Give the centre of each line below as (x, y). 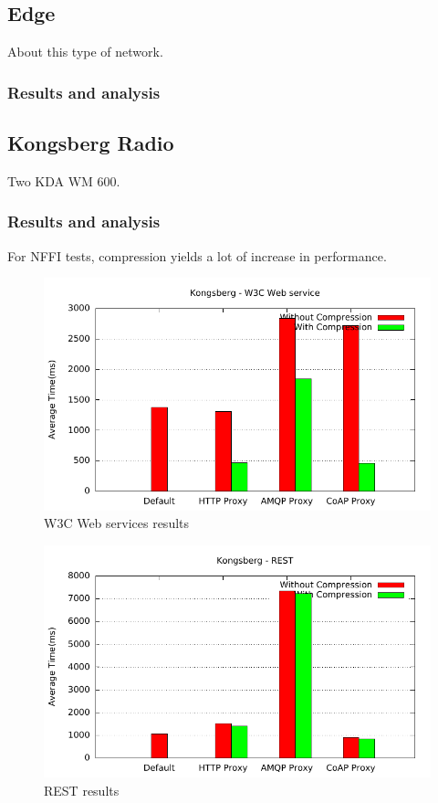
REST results (82, 790)
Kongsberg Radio (91, 143)
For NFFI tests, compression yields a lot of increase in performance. (197, 255)
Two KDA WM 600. (64, 180)
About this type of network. (85, 52)
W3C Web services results (117, 523)
